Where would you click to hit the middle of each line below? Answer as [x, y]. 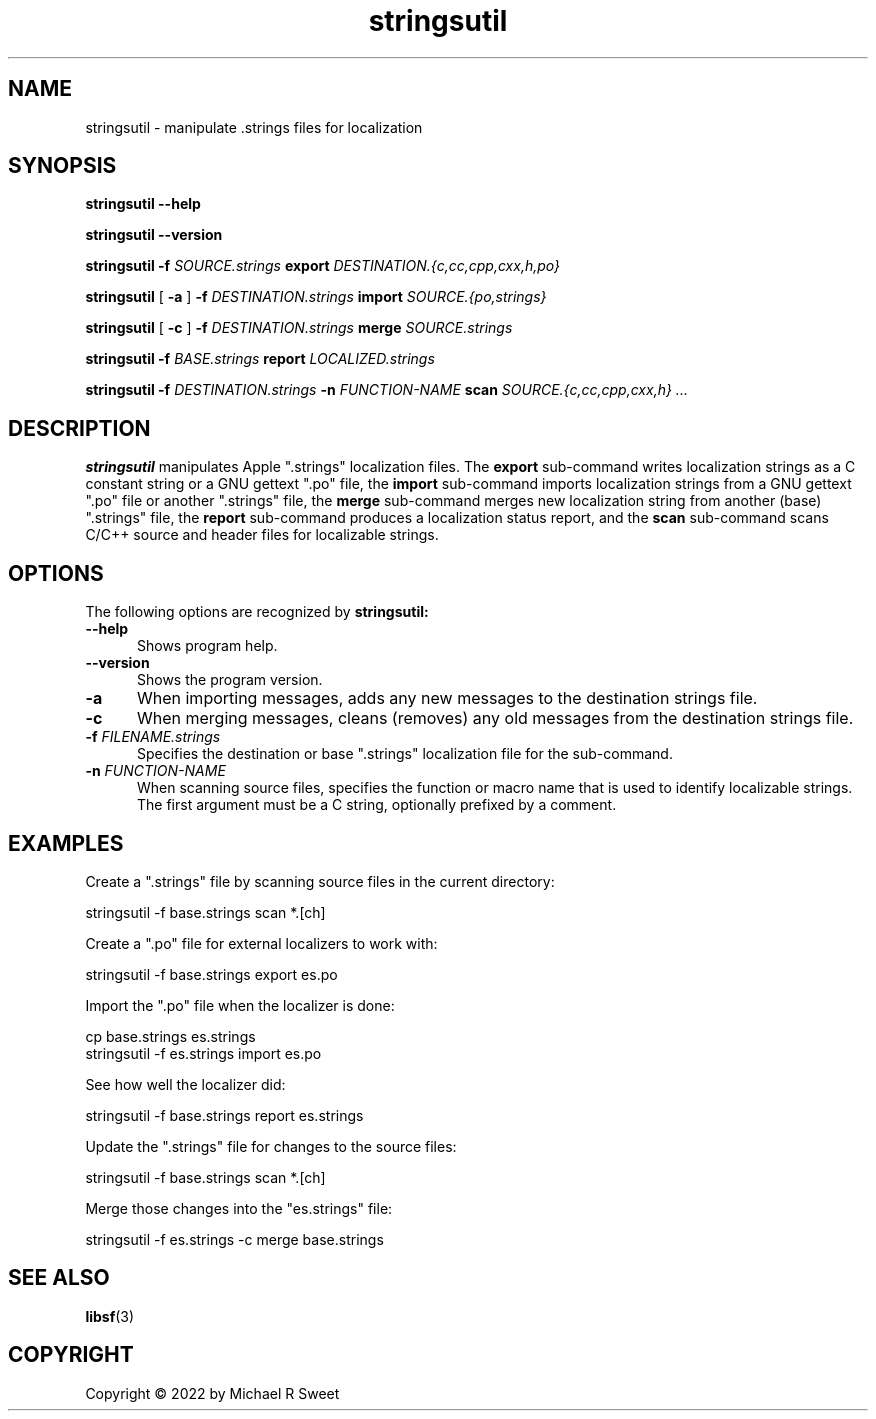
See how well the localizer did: [185, 1084]
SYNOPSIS [62, 166]
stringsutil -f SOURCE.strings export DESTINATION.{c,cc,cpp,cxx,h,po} [323, 266]
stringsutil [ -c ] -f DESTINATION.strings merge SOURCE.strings [299, 328]
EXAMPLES [66, 843]
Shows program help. [207, 646]
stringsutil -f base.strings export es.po [211, 974]
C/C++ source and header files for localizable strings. [262, 535]
